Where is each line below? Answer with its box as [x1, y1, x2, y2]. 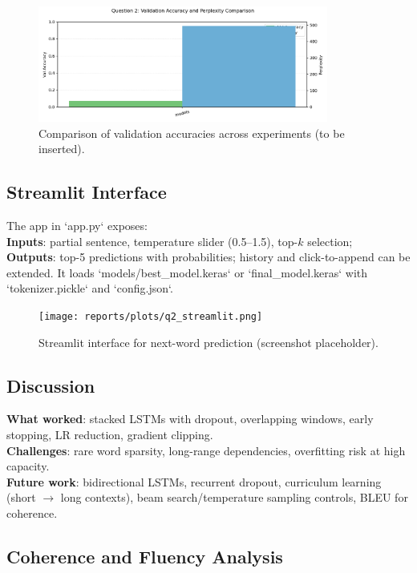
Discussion [6, 373, 95, 397]
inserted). [38, 140, 85, 157]
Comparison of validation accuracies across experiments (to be [38, 124, 345, 141]
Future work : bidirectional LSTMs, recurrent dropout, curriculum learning [6, 473, 382, 490]
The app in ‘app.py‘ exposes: [6, 216, 148, 233]
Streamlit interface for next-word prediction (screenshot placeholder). [38, 333, 379, 350]
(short [6, 489, 36, 506]
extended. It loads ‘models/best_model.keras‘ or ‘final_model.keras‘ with [6, 264, 368, 280]
